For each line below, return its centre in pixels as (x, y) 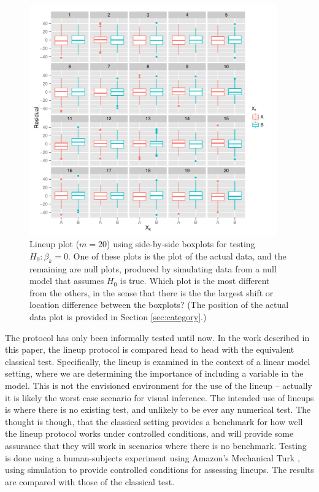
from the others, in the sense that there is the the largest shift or (152, 292)
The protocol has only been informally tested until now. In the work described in (157, 337)
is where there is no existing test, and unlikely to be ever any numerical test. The (158, 409)
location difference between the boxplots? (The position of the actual (159, 305)
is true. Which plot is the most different (195, 281)
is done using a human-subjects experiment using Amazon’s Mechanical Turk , (152, 457)
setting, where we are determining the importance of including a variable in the (154, 373)
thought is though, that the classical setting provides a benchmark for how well (154, 421)
